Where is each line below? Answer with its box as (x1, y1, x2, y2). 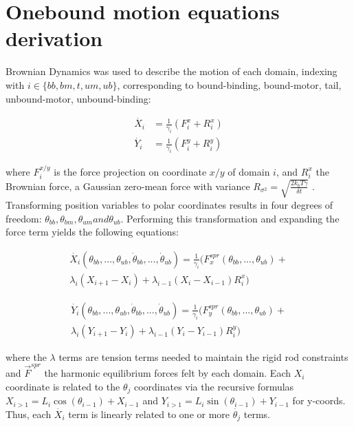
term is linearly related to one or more (68, 406, 230, 421)
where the (5, 349, 47, 364)
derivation (5, 24, 103, 52)
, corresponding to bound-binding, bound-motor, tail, (117, 77, 342, 92)
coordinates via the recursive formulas (133, 379, 294, 393)
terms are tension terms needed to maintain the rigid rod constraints (58, 349, 349, 364)
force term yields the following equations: (5, 225, 179, 239)
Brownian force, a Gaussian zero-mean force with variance (5, 178, 250, 193)
